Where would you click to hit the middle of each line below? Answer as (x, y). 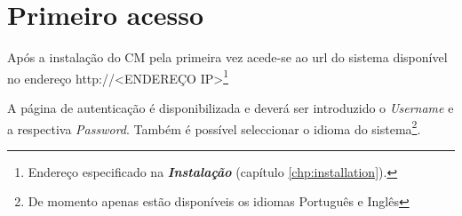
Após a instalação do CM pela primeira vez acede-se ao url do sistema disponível (227, 57)
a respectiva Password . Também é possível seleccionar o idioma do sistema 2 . (214, 127)
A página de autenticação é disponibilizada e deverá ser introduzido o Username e (231, 107)
